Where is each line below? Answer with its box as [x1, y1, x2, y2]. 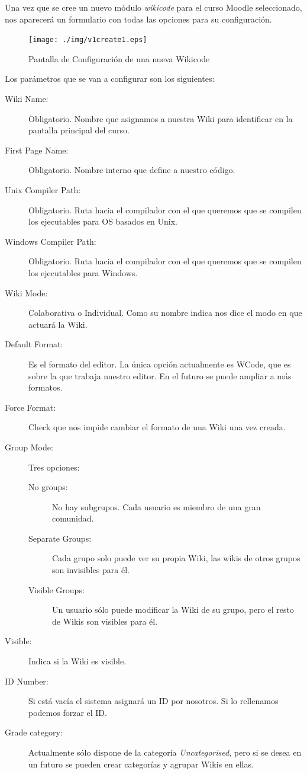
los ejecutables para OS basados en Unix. [28, 215, 177, 228]
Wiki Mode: [5, 286, 48, 299]
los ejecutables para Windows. [28, 266, 138, 279]
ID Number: [5, 674, 49, 687]
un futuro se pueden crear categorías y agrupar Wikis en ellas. [28, 757, 254, 770]
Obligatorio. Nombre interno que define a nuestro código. [28, 164, 235, 176]
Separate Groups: [28, 532, 92, 544]
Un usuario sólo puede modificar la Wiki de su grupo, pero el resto [52, 603, 294, 616]
